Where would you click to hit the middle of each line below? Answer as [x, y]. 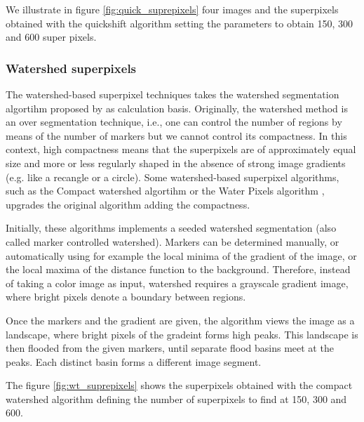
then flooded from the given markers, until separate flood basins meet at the [170, 348]
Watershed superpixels [71, 68]
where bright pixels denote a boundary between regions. [126, 297]
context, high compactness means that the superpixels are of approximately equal [181, 149]
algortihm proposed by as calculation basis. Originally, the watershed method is [177, 108]
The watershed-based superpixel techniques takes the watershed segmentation [173, 94]
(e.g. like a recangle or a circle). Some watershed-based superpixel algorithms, [173, 177]
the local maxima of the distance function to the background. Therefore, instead [178, 269]
